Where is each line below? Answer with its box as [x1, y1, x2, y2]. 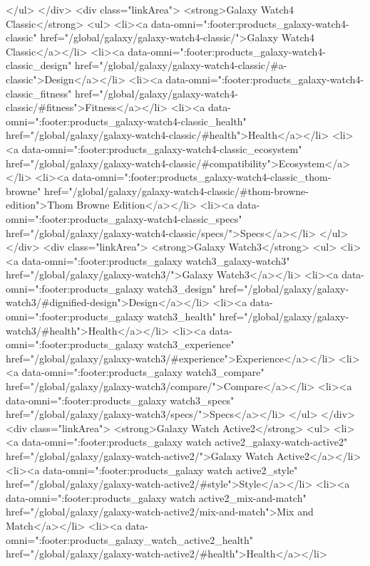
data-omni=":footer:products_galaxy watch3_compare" [21, 365, 264, 379]
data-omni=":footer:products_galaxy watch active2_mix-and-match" [6, 490, 307, 505]
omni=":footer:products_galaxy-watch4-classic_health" [6, 113, 247, 128]
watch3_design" [147, 281, 217, 295]
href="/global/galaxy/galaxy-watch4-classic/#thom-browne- [43, 183, 309, 198]
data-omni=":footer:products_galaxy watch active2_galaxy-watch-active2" [21, 434, 348, 449]
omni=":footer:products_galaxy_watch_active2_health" [6, 532, 254, 547]
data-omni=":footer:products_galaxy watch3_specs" [6, 392, 235, 407]
